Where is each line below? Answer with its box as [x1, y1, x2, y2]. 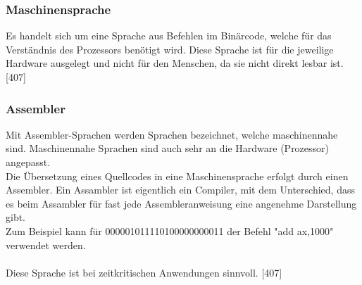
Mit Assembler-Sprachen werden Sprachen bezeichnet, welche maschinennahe [6, 127, 338, 141]
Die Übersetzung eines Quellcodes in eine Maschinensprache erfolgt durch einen [6, 168, 349, 183]
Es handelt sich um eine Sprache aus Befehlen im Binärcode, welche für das [6, 28, 332, 43]
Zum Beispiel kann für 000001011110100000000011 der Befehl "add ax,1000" [6, 223, 334, 238]
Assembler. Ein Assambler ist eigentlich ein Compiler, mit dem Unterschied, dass [6, 182, 355, 197]
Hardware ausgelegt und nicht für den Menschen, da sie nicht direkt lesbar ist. [6, 56, 344, 70]
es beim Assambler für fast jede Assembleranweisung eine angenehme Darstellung [6, 196, 357, 210]
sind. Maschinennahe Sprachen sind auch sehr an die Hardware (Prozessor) [6, 141, 330, 156]
